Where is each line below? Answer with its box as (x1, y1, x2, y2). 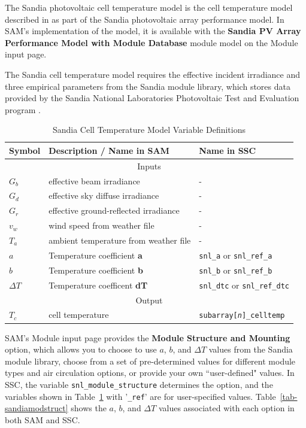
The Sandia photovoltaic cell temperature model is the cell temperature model (5, 1, 293, 13)
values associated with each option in (158, 402, 295, 414)
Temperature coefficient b (49, 263, 143, 276)
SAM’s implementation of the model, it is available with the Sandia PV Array (5, 25, 301, 37)
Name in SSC (199, 144, 256, 156)
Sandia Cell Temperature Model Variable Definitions (52, 123, 246, 136)
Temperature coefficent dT (49, 278, 148, 291)
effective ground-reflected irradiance (49, 204, 180, 217)
